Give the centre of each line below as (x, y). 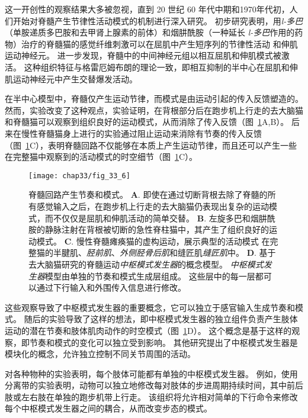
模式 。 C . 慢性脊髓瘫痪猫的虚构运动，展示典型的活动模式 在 (153, 241)
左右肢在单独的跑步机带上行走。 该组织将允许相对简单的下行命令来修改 (159, 396)
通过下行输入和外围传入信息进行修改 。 (111, 287)
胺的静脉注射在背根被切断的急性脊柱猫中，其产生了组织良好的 (149, 229)
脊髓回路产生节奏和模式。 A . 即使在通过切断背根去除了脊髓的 (148, 194)
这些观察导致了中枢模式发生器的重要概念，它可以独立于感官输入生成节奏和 (150, 307)
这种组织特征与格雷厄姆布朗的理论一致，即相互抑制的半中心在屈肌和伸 (161, 67)
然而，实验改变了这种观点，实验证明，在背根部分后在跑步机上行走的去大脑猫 (154, 110)
